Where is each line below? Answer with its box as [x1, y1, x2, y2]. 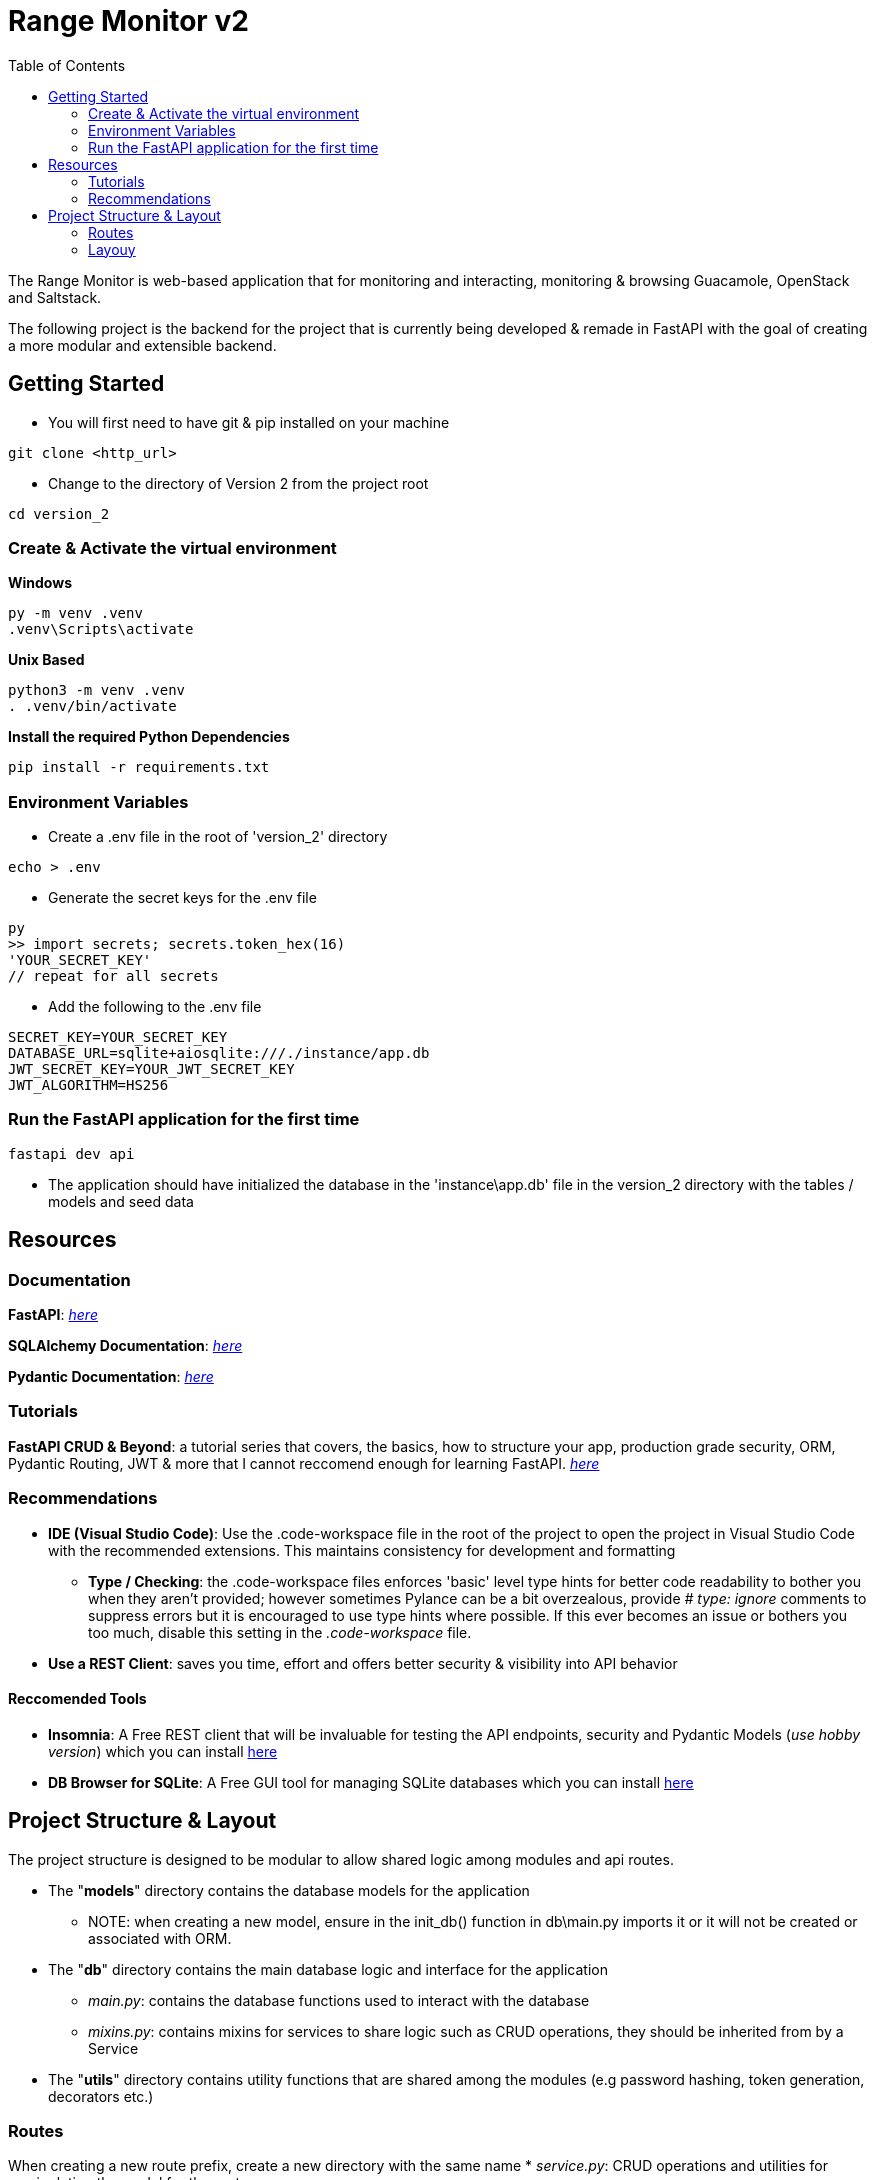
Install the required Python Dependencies [8, 728, 290, 746]
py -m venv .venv [8, 605, 143, 622]
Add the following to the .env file [48, 998, 262, 1016]
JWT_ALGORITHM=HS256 [8, 1077, 169, 1094]
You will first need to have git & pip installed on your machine [48, 413, 450, 431]
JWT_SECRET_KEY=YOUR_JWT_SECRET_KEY [8, 1061, 295, 1078]
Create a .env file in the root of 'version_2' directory [48, 828, 388, 846]
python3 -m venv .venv [8, 682, 186, 699]
